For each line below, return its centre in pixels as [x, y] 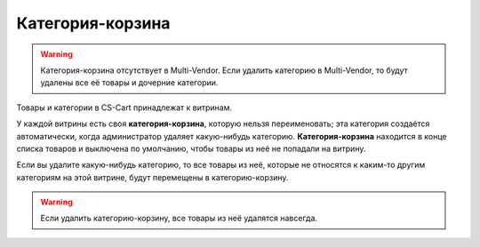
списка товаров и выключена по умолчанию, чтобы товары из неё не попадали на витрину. [191, 148]
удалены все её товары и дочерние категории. [129, 83]
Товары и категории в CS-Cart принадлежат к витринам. [124, 108]
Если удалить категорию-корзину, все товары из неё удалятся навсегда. [179, 219]
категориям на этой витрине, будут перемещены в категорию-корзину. [152, 177]
